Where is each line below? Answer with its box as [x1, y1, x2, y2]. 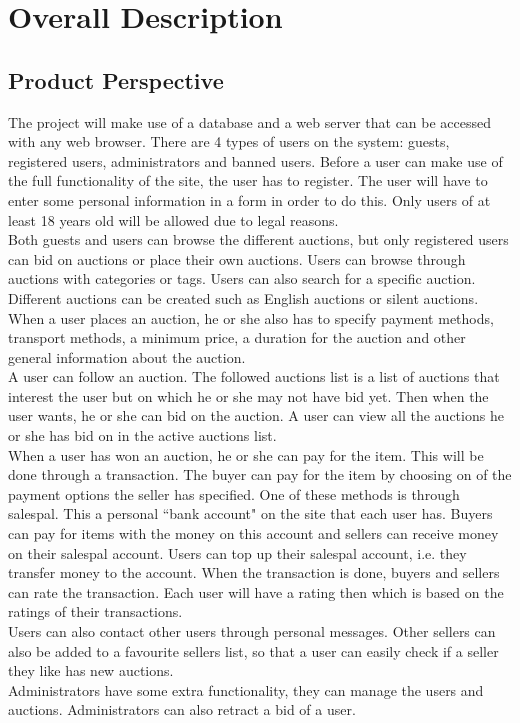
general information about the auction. [8, 346, 246, 367]
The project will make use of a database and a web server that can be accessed [8, 111, 492, 132]
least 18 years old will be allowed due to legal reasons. [8, 209, 339, 230]
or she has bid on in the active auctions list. [8, 425, 277, 446]
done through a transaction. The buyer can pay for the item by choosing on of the [8, 464, 512, 485]
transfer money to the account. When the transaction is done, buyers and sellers [8, 562, 500, 583]
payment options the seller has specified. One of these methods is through [8, 483, 460, 504]
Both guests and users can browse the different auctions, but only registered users [8, 229, 509, 250]
